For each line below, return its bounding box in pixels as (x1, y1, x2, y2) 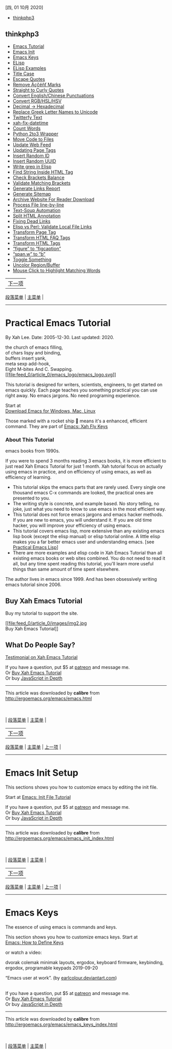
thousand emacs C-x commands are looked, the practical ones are (12, 490, 154, 496)
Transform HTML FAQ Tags (12, 235, 71, 241)
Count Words (12, 126, 41, 132)
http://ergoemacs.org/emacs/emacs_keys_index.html (5, 1021, 118, 1027)
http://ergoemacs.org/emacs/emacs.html (5, 696, 92, 702)
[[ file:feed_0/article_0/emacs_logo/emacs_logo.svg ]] (5, 371, 116, 378)
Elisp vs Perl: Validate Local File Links (12, 224, 92, 230)
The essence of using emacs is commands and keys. (5, 923, 117, 930)
